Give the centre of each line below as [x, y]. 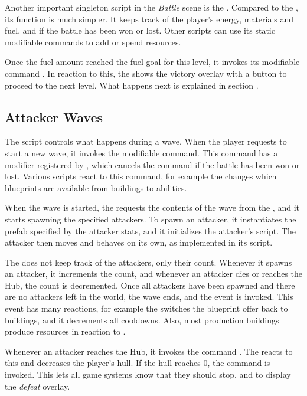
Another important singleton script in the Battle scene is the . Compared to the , [151, 7]
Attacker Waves [54, 117]
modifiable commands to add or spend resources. [93, 42]
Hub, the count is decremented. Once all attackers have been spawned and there [150, 285]
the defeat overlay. [37, 386]
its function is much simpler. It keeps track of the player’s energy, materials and [149, 19]
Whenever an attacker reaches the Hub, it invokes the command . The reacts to [149, 351]
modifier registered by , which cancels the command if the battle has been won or [152, 164]
